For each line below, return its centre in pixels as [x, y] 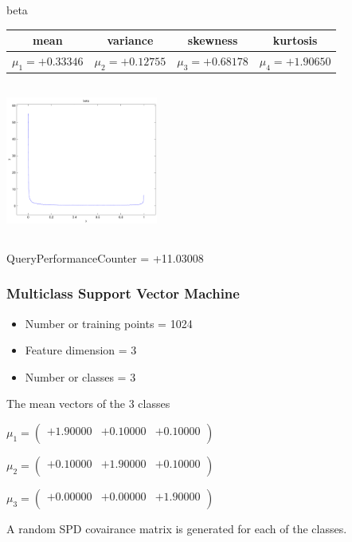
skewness [213, 40]
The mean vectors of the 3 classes [88, 404]
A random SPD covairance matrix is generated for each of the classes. [177, 528]
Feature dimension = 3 [81, 350]
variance [130, 40]
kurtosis [295, 40]
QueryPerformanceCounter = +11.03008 [105, 257]
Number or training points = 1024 [109, 323]
